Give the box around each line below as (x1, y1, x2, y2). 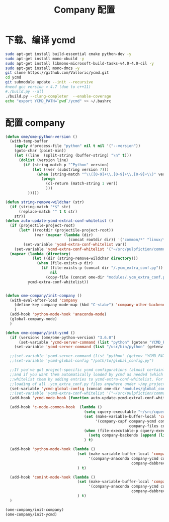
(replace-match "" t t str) (18, 209, 78, 214)
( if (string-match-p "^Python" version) (23, 162, 109, 167)
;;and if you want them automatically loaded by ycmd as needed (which (10, 372, 163, 377)
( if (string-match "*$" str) (10, 204, 71, 209)
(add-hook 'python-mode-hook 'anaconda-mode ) (10, 312, 107, 317)
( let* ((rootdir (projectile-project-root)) (18, 228, 114, 233)
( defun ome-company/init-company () (5, 293, 82, 298)
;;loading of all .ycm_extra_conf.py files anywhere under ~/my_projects (10, 382, 167, 387)
